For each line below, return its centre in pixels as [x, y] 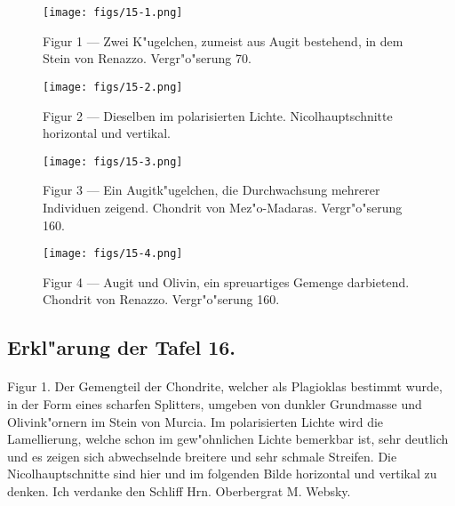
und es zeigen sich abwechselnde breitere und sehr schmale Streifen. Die [202, 456]
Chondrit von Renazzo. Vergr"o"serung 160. [161, 299]
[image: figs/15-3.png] [113, 161]
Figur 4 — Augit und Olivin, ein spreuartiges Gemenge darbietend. [226, 281]
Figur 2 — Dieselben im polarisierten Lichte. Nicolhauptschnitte [218, 115]
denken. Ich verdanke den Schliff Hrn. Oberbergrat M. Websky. [179, 490]
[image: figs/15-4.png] [113, 254]
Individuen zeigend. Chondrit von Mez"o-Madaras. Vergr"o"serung [223, 207]
